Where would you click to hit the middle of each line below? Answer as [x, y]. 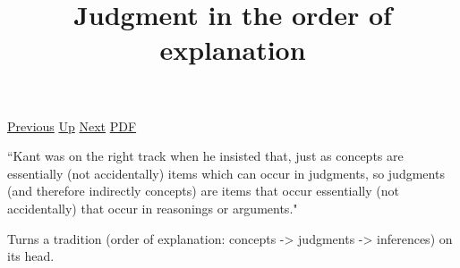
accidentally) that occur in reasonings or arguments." [153, 208]
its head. [31, 256]
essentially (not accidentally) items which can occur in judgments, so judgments [226, 173]
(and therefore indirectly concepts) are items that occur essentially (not [203, 191]
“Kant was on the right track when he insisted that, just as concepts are [205, 156]
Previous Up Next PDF [72, 126]
